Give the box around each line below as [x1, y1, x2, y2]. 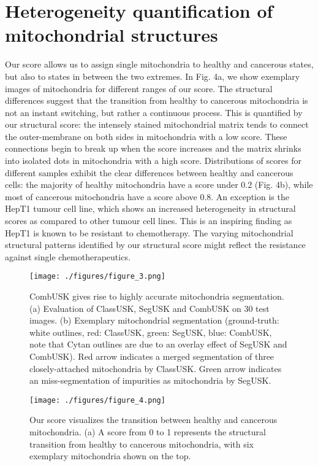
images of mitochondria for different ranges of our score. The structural [5, 82, 273, 95]
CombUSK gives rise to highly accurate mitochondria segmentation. [29, 290, 284, 303]
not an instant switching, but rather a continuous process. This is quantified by [5, 106, 303, 118]
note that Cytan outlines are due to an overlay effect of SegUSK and [29, 338, 287, 351]
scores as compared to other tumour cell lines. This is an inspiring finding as [5, 214, 292, 227]
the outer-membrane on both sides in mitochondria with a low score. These [5, 130, 287, 142]
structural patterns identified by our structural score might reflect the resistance [5, 238, 306, 251]
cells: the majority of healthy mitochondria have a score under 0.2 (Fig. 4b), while [5, 178, 313, 191]
